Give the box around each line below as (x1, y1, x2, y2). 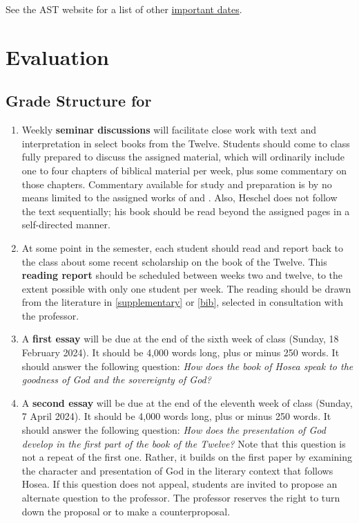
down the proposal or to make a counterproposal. (21, 504, 231, 518)
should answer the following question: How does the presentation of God (21, 423, 326, 437)
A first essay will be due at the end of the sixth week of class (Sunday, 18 (21, 331, 339, 346)
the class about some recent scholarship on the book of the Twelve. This (21, 254, 327, 268)
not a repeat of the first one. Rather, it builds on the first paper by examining (21, 450, 353, 464)
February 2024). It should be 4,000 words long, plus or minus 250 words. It (21, 345, 340, 360)
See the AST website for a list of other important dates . (6, 2, 242, 16)
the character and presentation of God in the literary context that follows (21, 463, 333, 477)
